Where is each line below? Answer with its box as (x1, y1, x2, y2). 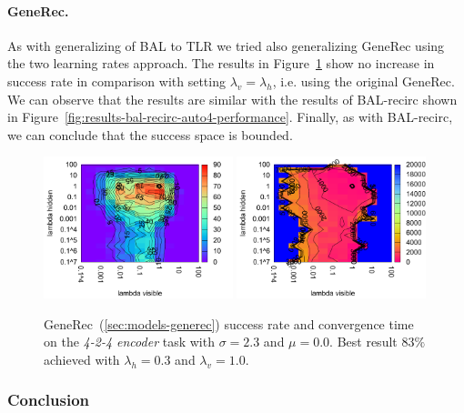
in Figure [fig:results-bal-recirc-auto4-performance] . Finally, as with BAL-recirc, (7, 107, 453, 126)
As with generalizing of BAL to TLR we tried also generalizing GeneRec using (7, 35, 445, 55)
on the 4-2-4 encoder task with (44, 332, 215, 351)
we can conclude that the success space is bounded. (7, 125, 293, 144)
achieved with (44, 349, 120, 368)
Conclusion (7, 388, 89, 411)
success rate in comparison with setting (7, 71, 226, 90)
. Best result (329, 332, 398, 351)
